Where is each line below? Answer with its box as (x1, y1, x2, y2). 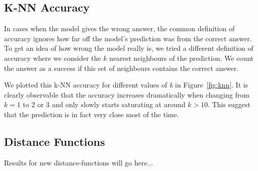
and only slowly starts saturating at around (52, 99, 186, 110)
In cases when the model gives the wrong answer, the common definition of (4, 23, 235, 34)
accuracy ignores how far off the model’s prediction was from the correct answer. (4, 33, 252, 43)
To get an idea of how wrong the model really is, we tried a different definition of (4, 43, 253, 53)
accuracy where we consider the (4, 52, 101, 63)
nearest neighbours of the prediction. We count (109, 52, 253, 63)
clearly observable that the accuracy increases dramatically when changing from (4, 89, 249, 100)
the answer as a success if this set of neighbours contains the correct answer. (4, 62, 239, 73)
